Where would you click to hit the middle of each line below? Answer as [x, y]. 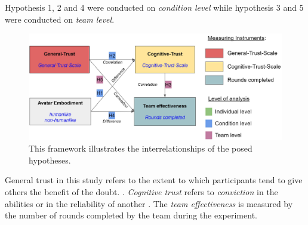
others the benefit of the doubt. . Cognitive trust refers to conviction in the [141, 192]
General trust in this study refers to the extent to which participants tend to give [154, 180]
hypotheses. [50, 160]
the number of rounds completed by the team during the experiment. [131, 215]
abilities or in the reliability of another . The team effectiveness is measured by [149, 203]
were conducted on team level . [60, 19]
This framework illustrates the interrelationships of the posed [141, 148]
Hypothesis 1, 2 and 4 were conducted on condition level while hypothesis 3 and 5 [154, 7]
